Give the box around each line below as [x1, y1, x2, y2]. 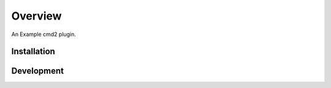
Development [11, 66, 64, 76]
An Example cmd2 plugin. [11, 31, 76, 38]
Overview [11, 9, 62, 23]
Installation [11, 46, 55, 57]
